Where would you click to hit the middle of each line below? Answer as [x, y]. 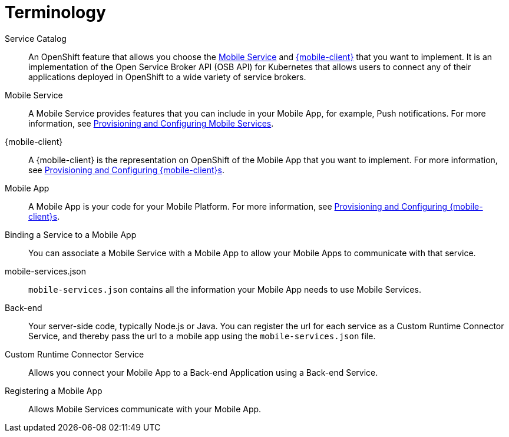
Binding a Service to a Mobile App [71, 234]
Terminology [55, 12]
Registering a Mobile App [54, 390]
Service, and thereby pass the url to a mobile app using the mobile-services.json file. [202, 336]
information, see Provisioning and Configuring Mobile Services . [151, 123]
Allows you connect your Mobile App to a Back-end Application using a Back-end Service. [203, 372]
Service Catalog [36, 38]
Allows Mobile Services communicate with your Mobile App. [145, 409]
